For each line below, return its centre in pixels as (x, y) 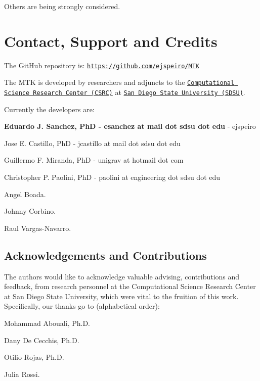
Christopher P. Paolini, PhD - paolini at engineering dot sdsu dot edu (112, 177)
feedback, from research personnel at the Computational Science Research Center (130, 286)
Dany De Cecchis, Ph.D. (42, 340)
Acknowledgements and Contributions (105, 255)
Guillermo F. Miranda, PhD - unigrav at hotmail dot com (94, 160)
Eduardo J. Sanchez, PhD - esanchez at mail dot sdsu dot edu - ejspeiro (130, 126)
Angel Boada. (25, 194)
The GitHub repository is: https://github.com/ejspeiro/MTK (102, 65)
